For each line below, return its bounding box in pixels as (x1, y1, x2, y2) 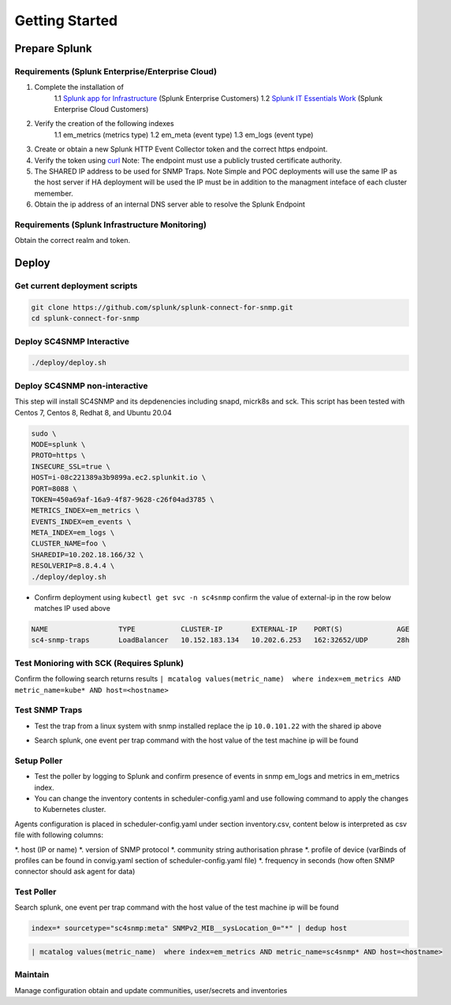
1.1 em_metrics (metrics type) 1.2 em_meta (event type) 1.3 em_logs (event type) (54, 130, 314, 140)
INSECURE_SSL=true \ (31, 462, 110, 471)
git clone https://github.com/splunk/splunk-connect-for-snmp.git (31, 303, 293, 311)
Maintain (14, 970, 50, 981)
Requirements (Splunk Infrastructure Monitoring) (14, 219, 207, 230)
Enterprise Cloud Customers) (54, 105, 149, 114)
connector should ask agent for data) (14, 867, 136, 877)
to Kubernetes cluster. (34, 805, 106, 814)
